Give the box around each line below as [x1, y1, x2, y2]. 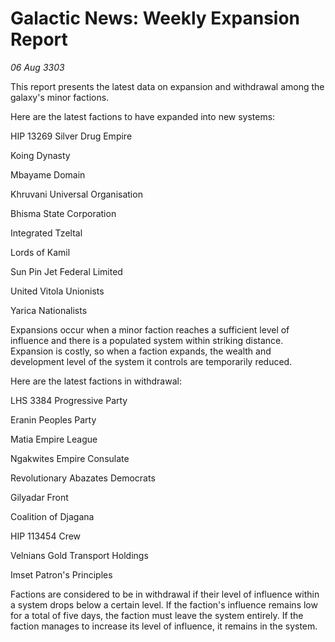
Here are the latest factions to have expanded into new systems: [10, 110, 276, 122]
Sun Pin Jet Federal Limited [10, 265, 123, 277]
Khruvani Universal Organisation [10, 188, 143, 200]
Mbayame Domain [10, 168, 86, 181]
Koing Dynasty [10, 149, 71, 161]
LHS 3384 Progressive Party [10, 394, 128, 406]
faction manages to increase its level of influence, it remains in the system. [10, 620, 318, 632]
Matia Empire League [10, 433, 98, 445]
